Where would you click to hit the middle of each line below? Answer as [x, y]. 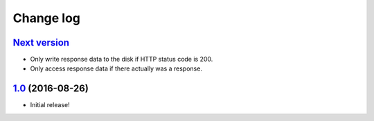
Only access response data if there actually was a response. [116, 68]
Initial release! [50, 105]
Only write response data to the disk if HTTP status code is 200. [122, 59]
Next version [41, 43]
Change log [47, 18]
